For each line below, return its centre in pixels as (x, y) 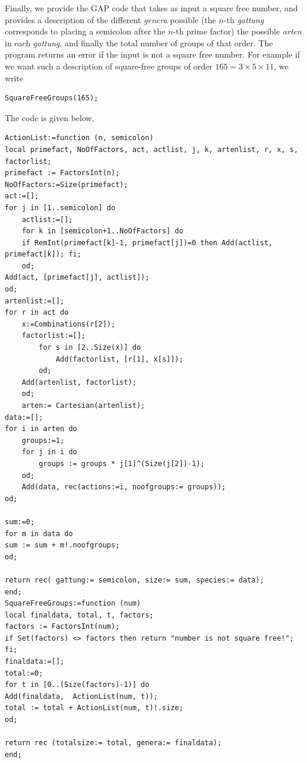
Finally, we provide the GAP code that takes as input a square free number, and (151, 8)
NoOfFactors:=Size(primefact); (67, 184)
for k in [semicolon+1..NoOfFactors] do (102, 231)
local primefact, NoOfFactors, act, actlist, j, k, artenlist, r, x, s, (151, 149)
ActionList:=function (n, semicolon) (79, 138)
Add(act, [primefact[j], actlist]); (77, 278)
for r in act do (37, 313)
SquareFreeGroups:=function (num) (73, 604)
